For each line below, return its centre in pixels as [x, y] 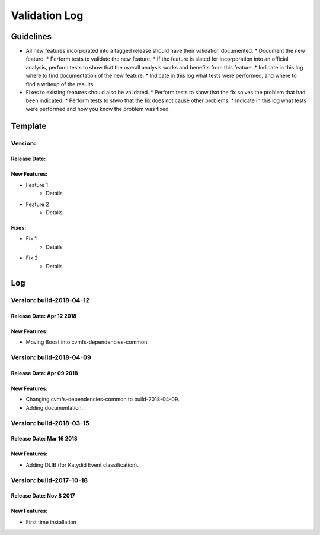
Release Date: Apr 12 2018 [44, 316]
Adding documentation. [55, 407]
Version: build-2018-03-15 [50, 423]
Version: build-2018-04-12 [50, 300]
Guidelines [31, 37]
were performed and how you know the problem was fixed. [98, 109]
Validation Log [47, 15]
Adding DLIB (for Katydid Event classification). [82, 465]
